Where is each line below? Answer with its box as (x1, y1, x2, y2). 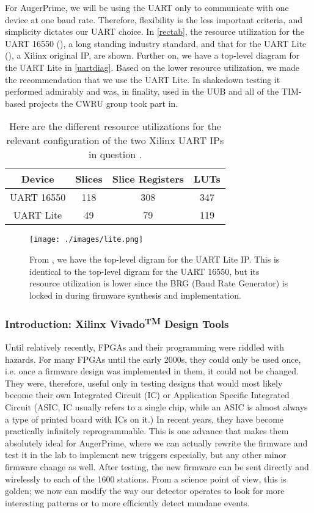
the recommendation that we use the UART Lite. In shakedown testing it (5, 73, 280, 85)
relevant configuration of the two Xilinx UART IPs (6, 133, 224, 148)
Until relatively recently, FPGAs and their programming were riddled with (5, 341, 285, 354)
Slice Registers (112, 172, 184, 186)
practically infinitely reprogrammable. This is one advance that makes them (5, 424, 289, 437)
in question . (89, 147, 142, 162)
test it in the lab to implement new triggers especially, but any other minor (5, 448, 287, 461)
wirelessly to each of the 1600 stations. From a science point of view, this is (5, 472, 287, 485)
